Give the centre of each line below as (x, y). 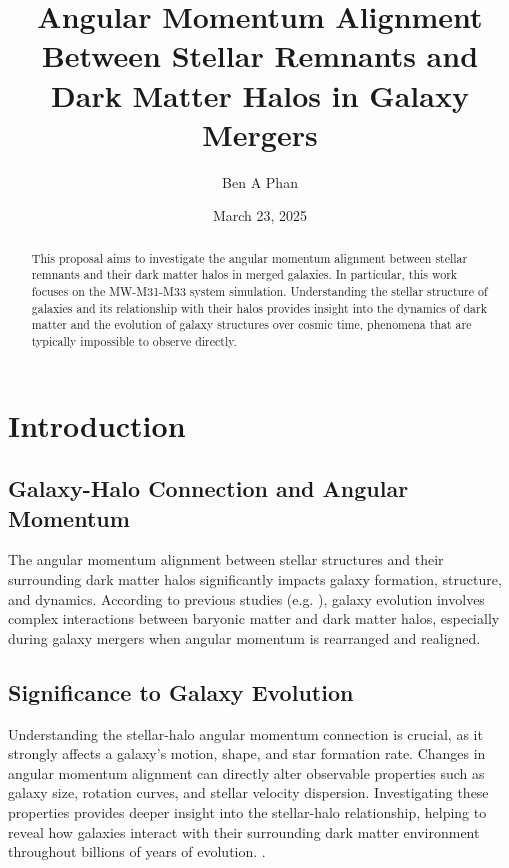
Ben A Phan (260, 181)
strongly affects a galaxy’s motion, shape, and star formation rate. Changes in (247, 753)
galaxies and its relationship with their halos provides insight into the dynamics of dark (259, 307)
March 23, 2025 (260, 215)
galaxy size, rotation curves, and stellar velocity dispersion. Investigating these (248, 792)
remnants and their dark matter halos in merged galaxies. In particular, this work (244, 274)
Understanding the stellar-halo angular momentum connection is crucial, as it (245, 733)
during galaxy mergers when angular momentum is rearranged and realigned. (244, 637)
